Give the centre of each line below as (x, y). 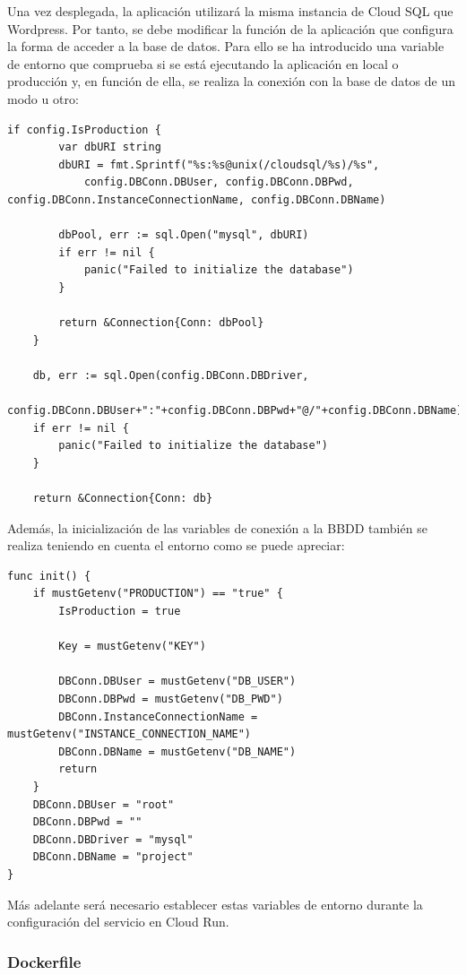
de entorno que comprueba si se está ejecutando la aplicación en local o (203, 63)
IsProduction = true (120, 611)
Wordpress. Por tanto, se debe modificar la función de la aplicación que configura (230, 28)
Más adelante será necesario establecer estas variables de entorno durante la (215, 904)
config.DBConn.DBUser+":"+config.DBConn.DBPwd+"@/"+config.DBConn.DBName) (235, 411)
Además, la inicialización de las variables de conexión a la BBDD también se (217, 527)
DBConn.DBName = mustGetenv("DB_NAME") (177, 751)
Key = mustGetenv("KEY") (132, 647)
